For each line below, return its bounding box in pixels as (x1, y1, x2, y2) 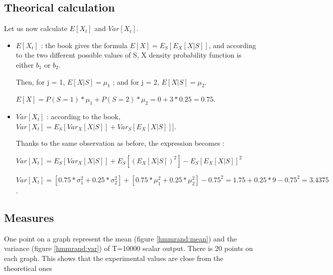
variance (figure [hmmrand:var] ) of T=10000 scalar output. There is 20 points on (4, 243, 253, 253)
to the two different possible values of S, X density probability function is (16, 50, 242, 60)
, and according (208, 40, 256, 50)
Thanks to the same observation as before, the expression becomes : (16, 138, 225, 148)
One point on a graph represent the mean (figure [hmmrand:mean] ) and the (4, 233, 237, 243)
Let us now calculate (4, 23, 67, 34)
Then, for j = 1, (16, 76, 65, 87)
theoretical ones (4, 262, 52, 273)
